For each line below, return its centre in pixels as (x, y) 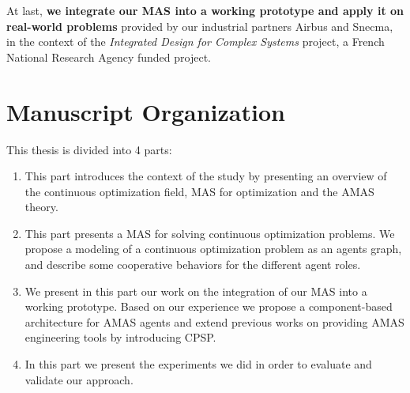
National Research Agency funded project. (109, 57)
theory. (41, 207)
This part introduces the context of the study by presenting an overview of (206, 176)
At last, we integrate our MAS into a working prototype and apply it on (205, 10)
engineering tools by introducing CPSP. (120, 337)
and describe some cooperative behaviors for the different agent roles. (193, 265)
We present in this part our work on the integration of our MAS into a (196, 291)
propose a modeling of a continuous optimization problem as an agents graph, (213, 249)
